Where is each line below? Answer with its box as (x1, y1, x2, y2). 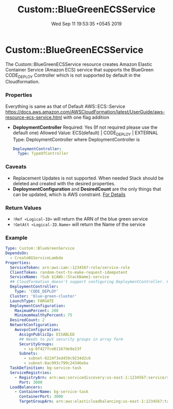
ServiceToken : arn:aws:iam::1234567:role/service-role (10, 265, 130, 270)
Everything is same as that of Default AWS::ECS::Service (5, 103, 125, 109)
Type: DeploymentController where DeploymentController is (12, 136, 140, 143)
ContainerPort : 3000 (19, 394, 63, 399)
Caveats (5, 163, 27, 170)
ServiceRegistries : (10, 370, 52, 375)
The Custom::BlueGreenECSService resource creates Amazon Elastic (5, 61, 152, 67)
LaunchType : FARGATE (10, 298, 54, 304)
